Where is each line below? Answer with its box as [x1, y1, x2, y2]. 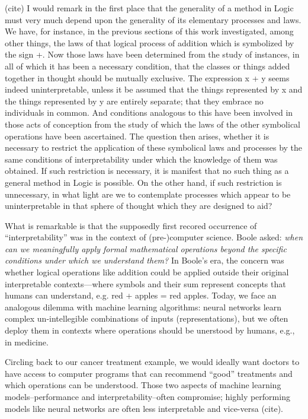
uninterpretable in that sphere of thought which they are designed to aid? [5, 199, 272, 212]
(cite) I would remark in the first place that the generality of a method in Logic [5, 2, 294, 14]
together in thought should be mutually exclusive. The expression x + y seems [5, 71, 290, 84]
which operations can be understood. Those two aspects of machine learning [5, 379, 281, 391]
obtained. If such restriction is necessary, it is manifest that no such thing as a [5, 164, 289, 177]
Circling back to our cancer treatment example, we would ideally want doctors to [5, 355, 300, 368]
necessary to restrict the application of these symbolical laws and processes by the [5, 141, 303, 154]
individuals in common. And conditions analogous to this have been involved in [5, 106, 293, 119]
